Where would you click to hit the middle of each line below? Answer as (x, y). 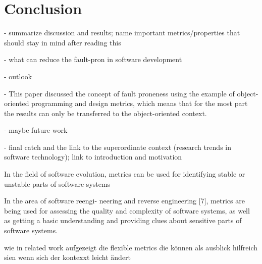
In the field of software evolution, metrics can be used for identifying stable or (125, 174)
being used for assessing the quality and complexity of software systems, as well (127, 210)
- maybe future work (36, 130)
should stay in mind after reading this (63, 42)
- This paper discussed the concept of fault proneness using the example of (119, 93)
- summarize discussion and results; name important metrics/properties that (122, 33)
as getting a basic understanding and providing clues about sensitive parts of (123, 220)
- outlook (18, 76)
